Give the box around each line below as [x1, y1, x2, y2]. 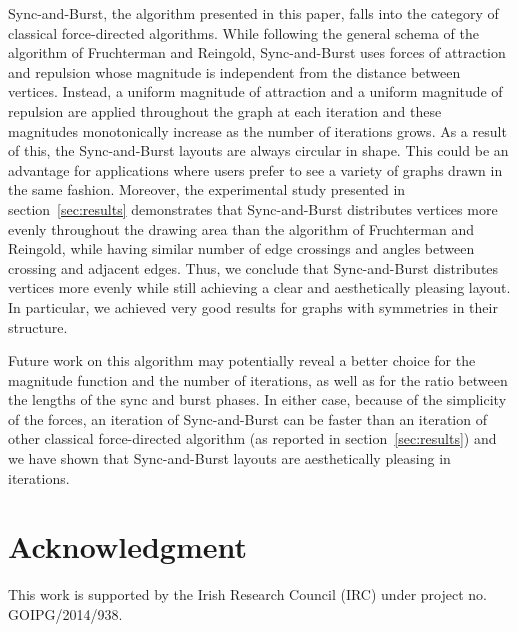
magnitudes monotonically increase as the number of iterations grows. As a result [8, 120, 507, 141]
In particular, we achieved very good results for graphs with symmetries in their [8, 296, 498, 317]
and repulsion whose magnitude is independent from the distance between [8, 61, 461, 82]
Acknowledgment [8, 526, 247, 567]
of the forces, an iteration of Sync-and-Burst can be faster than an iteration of [8, 408, 487, 429]
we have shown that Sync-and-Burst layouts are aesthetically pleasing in [8, 448, 451, 469]
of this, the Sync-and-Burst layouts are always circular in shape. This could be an [8, 140, 509, 161]
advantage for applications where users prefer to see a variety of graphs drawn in [8, 159, 503, 180]
